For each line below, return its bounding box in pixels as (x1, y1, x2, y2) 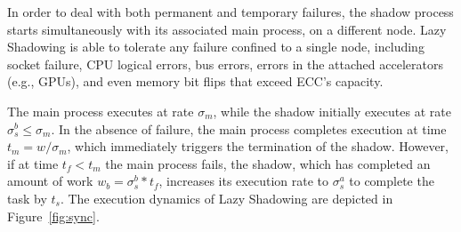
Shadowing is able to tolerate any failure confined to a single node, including (7, 37, 425, 56)
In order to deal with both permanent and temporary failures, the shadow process (7, 3, 454, 20)
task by (7, 188, 47, 207)
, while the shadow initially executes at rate (213, 101, 451, 120)
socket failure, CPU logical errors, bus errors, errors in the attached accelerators (7, 54, 443, 73)
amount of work (7, 172, 93, 190)
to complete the (349, 172, 434, 190)
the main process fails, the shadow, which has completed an (105, 154, 431, 172)
